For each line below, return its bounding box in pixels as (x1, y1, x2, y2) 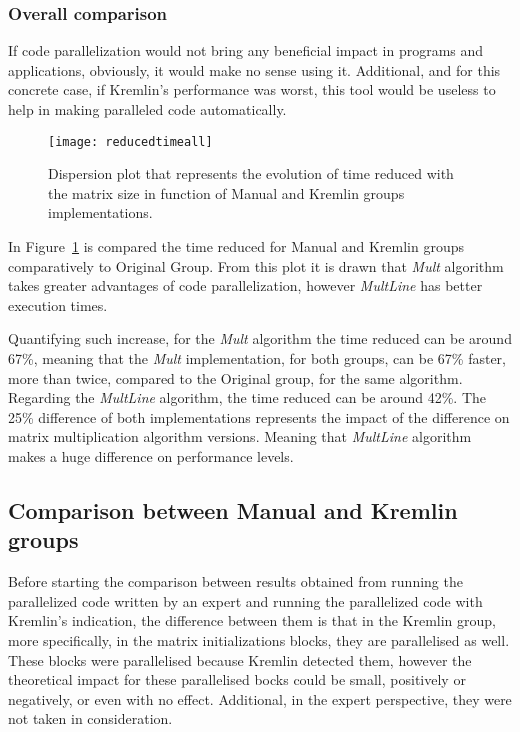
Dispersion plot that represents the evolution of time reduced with (48, 163, 454, 184)
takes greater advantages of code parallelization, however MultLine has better (8, 275, 483, 296)
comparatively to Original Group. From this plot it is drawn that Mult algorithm (8, 255, 504, 276)
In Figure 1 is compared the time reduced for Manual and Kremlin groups (8, 236, 465, 257)
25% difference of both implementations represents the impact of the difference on (8, 406, 510, 427)
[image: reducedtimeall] (48, 134, 213, 149)
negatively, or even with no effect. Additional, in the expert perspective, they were (8, 688, 512, 709)
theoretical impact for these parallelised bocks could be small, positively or (8, 669, 466, 690)
